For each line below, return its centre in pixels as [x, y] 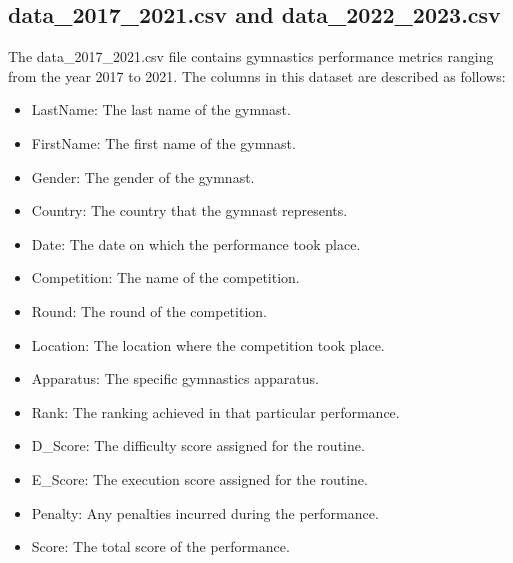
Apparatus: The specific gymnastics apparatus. [175, 378]
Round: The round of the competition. [149, 310]
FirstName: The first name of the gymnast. [163, 142]
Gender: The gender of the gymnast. [143, 176]
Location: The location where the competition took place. [208, 344]
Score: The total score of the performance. [160, 546]
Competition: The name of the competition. [165, 277]
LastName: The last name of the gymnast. [161, 109]
